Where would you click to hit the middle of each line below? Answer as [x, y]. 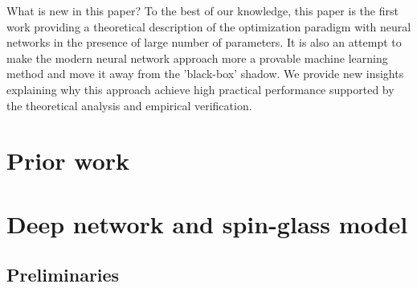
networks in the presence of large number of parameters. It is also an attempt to [204, 42]
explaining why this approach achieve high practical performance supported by [200, 89]
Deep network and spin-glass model [207, 223]
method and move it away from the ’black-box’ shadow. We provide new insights [205, 74]
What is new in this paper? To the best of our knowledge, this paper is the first [202, 10]
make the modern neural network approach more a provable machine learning [197, 58]
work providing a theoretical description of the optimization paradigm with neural [209, 26]
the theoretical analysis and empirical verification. [129, 105]
